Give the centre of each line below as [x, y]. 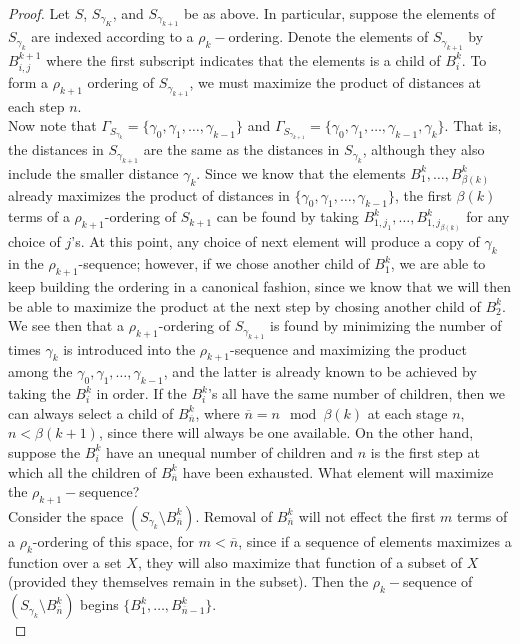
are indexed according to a [112, 36]
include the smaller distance [93, 172]
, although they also [423, 149]
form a [28, 82]
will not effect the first [367, 515]
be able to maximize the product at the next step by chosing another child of [244, 305]
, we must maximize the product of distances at [335, 82]
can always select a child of [91, 412]
